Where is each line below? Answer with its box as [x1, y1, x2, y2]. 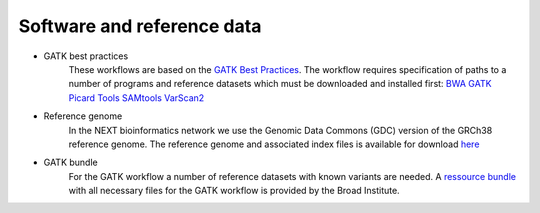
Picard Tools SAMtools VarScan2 [68, 91, 205, 104]
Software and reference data [18, 15, 262, 37]
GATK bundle [43, 156, 99, 169]
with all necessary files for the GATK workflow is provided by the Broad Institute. [68, 185, 400, 197]
